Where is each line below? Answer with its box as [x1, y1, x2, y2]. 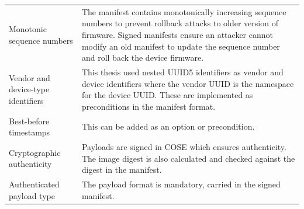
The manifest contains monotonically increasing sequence [81, 5, 286, 18]
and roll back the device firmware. [81, 51, 204, 64]
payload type [9, 189, 55, 201]
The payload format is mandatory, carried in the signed [81, 178, 281, 190]
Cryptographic [9, 146, 61, 158]
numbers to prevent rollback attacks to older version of [81, 17, 278, 29]
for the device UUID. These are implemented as [81, 89, 253, 101]
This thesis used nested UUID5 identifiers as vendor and [81, 65, 284, 78]
